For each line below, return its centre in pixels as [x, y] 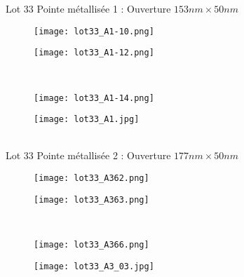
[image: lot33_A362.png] [91, 178]
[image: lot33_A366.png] [91, 244]
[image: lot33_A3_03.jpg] [94, 266]
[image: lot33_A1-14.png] [94, 98]
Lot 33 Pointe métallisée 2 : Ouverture [88, 155]
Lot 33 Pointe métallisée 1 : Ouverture [88, 8]
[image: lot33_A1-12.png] [94, 53]
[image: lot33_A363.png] [91, 200]
